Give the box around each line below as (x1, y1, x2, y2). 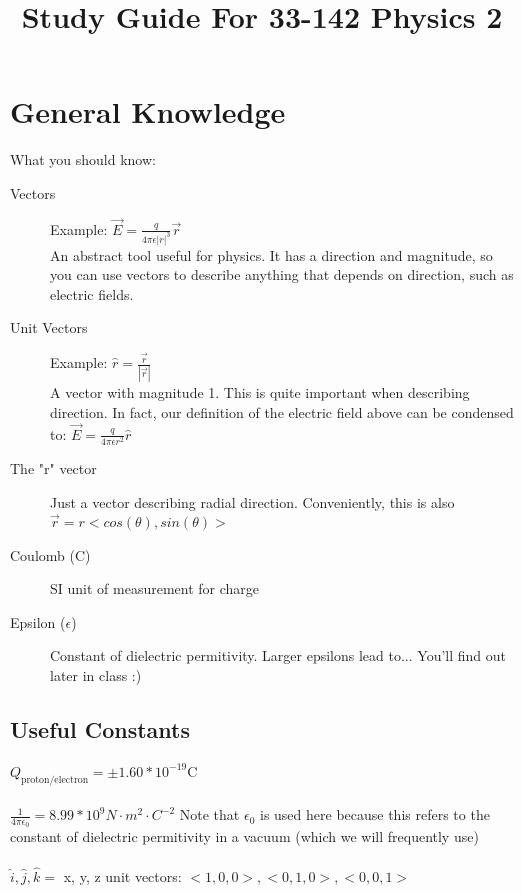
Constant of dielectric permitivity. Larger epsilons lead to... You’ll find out (50, 645, 507, 666)
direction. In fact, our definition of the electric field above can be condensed (50, 401, 514, 422)
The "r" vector (10, 457, 97, 478)
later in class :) (50, 665, 142, 686)
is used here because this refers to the (259, 804, 490, 825)
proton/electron (21, 774, 89, 785)
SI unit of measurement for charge (50, 578, 260, 599)
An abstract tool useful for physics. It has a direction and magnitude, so (50, 244, 493, 265)
